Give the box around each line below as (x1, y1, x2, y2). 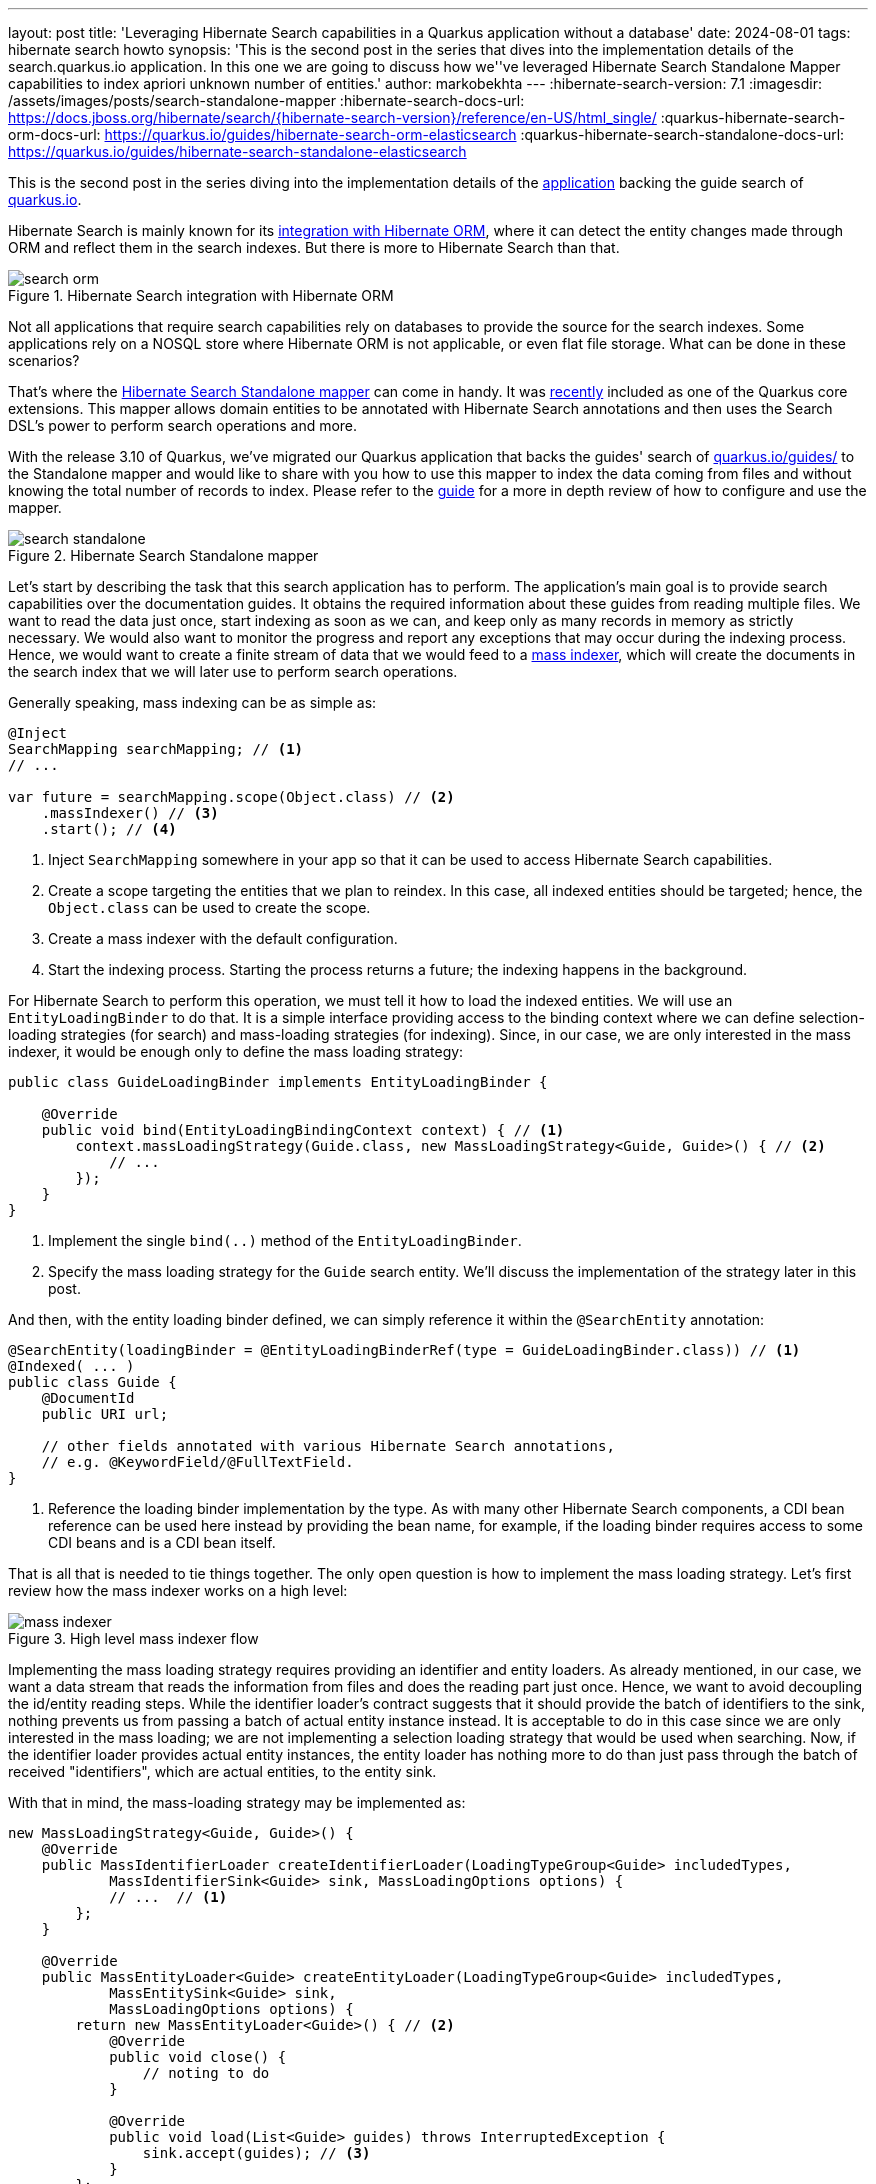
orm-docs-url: (8, 126, 101, 143)
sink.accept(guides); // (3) (142, 2145, 371, 2161)
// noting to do (142, 2065, 270, 2081)
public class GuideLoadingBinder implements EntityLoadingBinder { (8, 1074, 548, 1090)
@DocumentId (41, 1390, 135, 1406)
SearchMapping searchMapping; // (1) (8, 741, 304, 757)
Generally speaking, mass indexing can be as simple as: (8, 694, 377, 711)
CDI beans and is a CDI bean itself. (48, 1534, 276, 1551)
